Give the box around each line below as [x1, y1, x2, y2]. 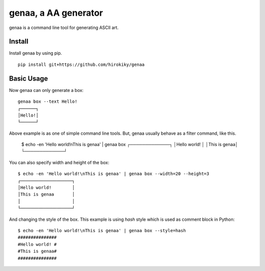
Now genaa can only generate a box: [9, 87, 83, 93]
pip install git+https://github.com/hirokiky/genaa [18, 61, 145, 67]
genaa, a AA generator [9, 7, 103, 18]
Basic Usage [9, 74, 48, 83]
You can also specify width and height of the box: [9, 159, 109, 165]
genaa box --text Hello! [18, 99, 78, 104]
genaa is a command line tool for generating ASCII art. [9, 25, 119, 30]
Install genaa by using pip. [9, 50, 62, 56]
